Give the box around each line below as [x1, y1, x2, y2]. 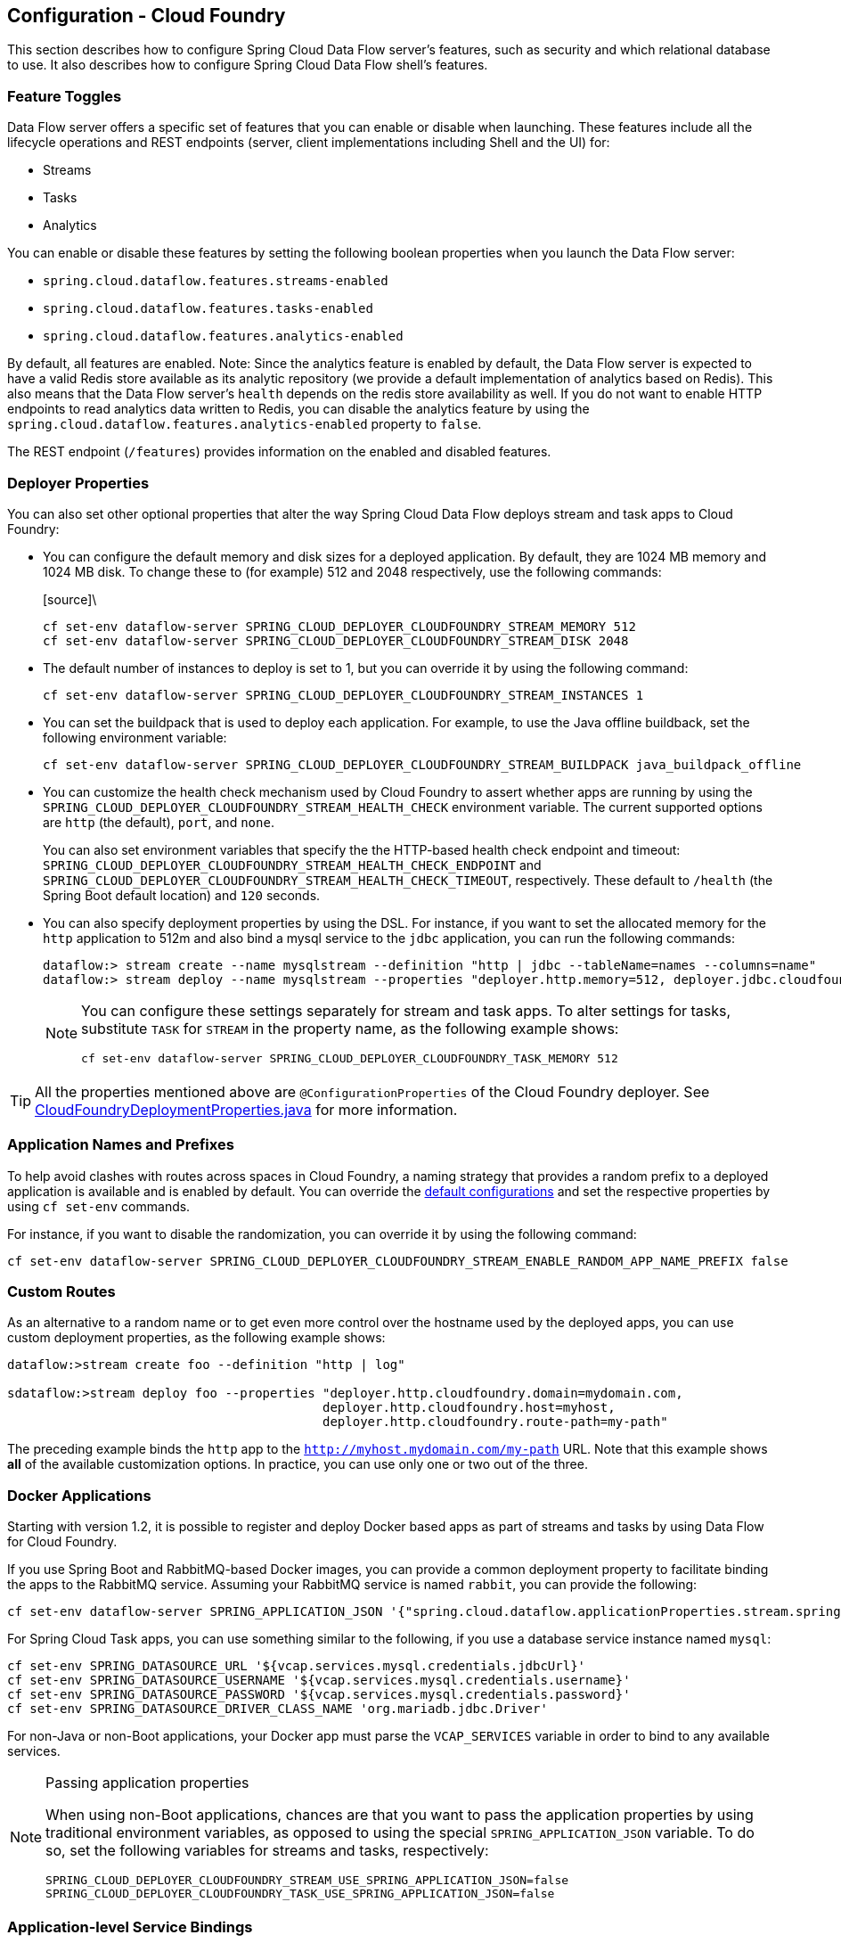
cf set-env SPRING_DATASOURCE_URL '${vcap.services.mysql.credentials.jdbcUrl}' [7, 1659, 586, 1674]
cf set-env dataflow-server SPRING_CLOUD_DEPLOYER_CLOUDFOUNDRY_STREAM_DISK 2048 [43, 633, 629, 648]
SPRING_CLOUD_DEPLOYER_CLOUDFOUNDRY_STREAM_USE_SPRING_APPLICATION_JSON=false [45, 1873, 569, 1888]
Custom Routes [7, 1283, 116, 1301]
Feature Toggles [7, 86, 122, 105]
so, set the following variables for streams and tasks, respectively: [45, 1841, 489, 1860]
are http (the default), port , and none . [43, 814, 274, 830]
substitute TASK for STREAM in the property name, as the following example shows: [81, 1019, 619, 1037]
